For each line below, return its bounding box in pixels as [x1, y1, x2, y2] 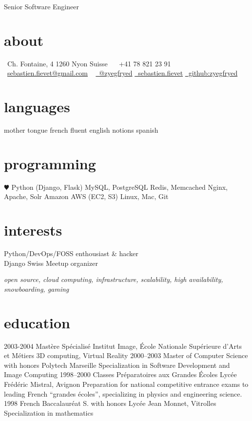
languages [4, 97, 70, 117]
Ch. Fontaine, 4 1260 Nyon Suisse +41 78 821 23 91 [7, 58, 171, 68]
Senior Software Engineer [4, 1, 79, 11]
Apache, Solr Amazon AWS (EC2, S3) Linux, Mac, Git [4, 191, 169, 201]
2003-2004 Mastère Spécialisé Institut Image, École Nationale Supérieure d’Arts [4, 341, 242, 351]
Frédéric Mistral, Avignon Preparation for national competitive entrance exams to [4, 379, 249, 389]
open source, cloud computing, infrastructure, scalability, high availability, [4, 274, 223, 284]
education [4, 312, 70, 332]
